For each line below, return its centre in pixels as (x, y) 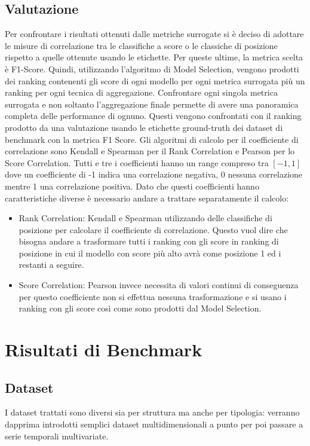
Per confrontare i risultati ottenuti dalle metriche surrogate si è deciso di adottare (154, 34)
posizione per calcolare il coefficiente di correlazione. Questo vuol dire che (153, 229)
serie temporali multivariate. (57, 436)
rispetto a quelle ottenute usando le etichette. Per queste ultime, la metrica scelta (154, 57)
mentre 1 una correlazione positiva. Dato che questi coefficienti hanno (132, 186)
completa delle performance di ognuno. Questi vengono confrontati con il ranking (153, 116)
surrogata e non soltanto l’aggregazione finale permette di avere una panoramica (152, 104)
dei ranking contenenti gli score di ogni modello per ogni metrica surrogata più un (155, 80)
